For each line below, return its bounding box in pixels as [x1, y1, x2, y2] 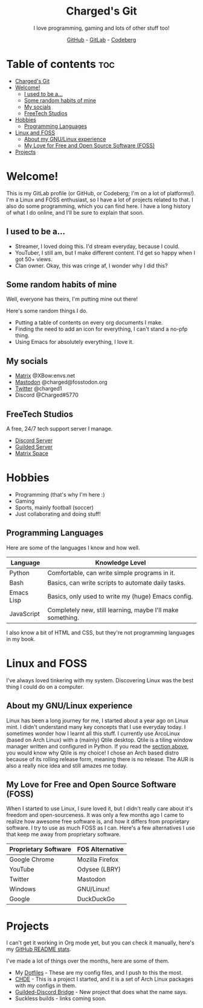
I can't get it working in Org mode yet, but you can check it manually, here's [6, 939, 195, 947]
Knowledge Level [95, 558, 146, 566]
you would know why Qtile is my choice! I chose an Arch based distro [6, 749, 179, 756]
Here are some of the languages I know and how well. [6, 544, 140, 551]
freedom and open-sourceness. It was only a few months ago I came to [6, 811, 184, 819]
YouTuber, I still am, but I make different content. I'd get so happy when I [14, 249, 195, 256]
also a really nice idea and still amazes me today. [6, 762, 128, 769]
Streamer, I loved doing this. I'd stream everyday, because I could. [14, 243, 180, 250]
